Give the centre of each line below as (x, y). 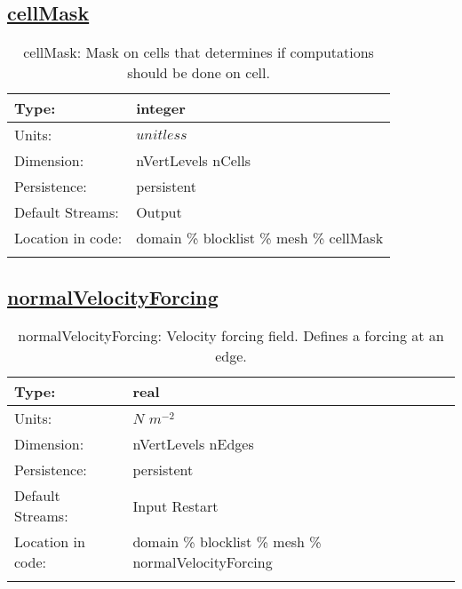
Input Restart (175, 505)
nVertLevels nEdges (193, 444)
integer (161, 108)
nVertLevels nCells (194, 161)
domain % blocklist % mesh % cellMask (260, 238)
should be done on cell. (199, 73)
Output (159, 212)
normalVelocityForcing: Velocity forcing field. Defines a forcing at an (231, 336)
